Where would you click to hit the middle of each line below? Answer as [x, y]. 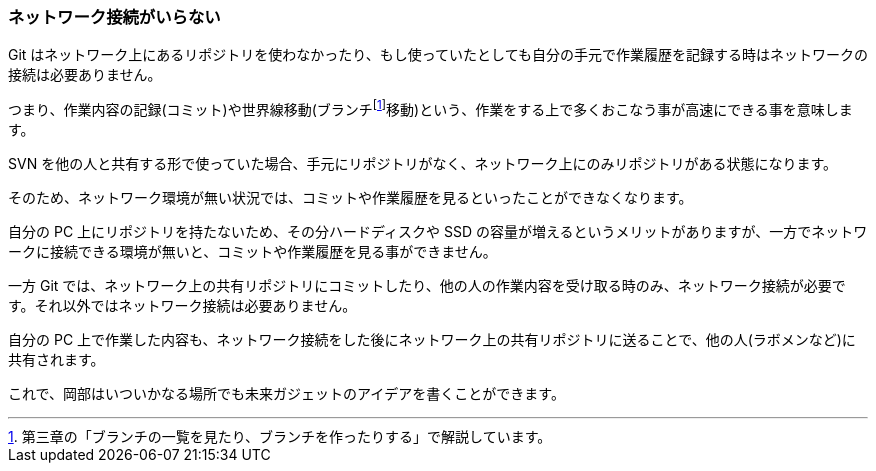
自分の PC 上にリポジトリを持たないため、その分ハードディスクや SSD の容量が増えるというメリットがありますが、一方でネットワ [438, 232]
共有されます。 [56, 360]
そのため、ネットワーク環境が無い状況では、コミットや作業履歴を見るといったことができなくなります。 [350, 198]
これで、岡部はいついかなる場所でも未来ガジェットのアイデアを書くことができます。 [286, 394]
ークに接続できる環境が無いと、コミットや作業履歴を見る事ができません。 [252, 252]
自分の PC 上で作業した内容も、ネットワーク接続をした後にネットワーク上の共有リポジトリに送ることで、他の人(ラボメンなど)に [432, 340]
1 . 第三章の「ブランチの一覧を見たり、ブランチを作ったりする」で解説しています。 [280, 437]
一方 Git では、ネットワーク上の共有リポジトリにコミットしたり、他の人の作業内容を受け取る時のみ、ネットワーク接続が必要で [427, 286]
